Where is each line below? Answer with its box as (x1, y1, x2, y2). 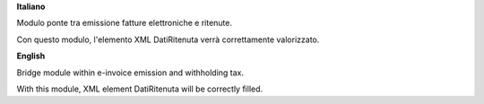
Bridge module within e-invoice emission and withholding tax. (16, 67, 245, 78)
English (16, 50, 46, 62)
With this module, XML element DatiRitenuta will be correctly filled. (16, 83, 264, 94)
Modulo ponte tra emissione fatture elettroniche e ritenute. (16, 18, 233, 29)
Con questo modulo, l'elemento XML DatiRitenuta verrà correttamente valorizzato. (16, 34, 320, 45)
